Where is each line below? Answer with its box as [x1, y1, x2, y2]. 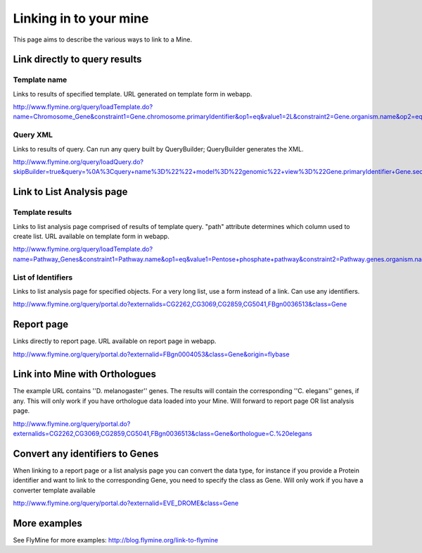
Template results [13, 208, 72, 218]
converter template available [13, 486, 96, 495]
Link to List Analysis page [13, 186, 128, 198]
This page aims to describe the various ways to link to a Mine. [13, 35, 193, 44]
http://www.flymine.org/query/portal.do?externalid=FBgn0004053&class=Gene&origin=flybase [13, 349, 290, 359]
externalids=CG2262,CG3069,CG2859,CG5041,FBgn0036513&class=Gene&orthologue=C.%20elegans [13, 430, 312, 438]
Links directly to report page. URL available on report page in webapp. [13, 337, 217, 345]
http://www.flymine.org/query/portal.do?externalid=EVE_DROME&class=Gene [13, 499, 239, 507]
